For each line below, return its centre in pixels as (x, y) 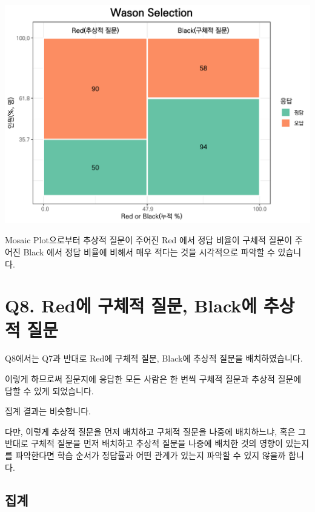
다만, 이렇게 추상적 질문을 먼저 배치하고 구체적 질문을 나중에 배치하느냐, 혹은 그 (155, 431)
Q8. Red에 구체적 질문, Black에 (131, 305)
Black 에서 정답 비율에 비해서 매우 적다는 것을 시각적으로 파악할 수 (149, 251)
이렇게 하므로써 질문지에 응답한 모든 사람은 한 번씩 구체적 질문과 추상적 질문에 (153, 379)
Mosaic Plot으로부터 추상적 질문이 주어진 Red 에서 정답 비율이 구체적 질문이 (149, 240)
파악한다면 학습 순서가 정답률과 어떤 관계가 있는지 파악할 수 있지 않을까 (151, 455)
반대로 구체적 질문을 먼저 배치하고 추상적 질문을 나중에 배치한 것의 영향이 (144, 443)
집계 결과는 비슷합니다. (48, 411)
